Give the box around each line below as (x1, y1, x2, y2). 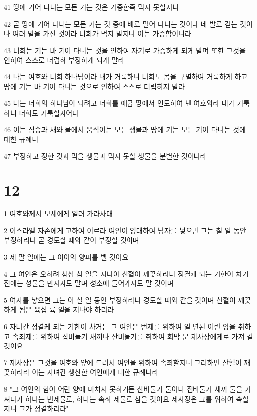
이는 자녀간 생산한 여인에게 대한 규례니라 (32, 367, 159, 377)
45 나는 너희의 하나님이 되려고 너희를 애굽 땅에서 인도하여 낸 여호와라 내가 (4, 98, 235, 108)
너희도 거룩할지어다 (19, 107, 79, 118)
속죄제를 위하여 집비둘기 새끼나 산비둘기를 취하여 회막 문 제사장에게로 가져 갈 (12, 331, 254, 341)
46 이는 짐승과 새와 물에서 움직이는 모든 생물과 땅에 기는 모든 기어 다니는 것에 (4, 124, 246, 135)
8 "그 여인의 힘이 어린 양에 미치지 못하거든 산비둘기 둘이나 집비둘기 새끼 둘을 (4, 383, 243, 394)
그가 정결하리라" (19, 403, 69, 414)
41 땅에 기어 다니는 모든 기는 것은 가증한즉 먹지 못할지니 (4, 2, 179, 12)
